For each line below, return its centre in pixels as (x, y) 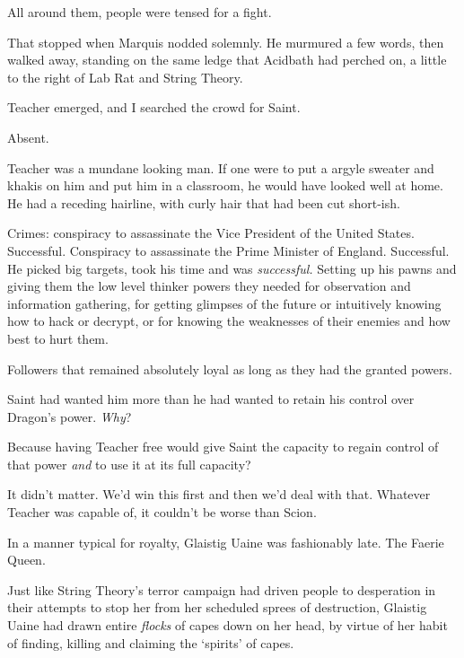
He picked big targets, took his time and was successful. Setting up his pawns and (232, 268)
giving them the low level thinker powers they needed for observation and (209, 286)
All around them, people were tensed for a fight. (140, 12)
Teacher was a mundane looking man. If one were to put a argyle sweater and (221, 167)
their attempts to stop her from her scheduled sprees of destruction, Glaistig (217, 607)
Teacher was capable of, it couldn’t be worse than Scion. (162, 512)
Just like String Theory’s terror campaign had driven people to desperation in (222, 589)
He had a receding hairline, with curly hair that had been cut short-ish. (204, 202)
